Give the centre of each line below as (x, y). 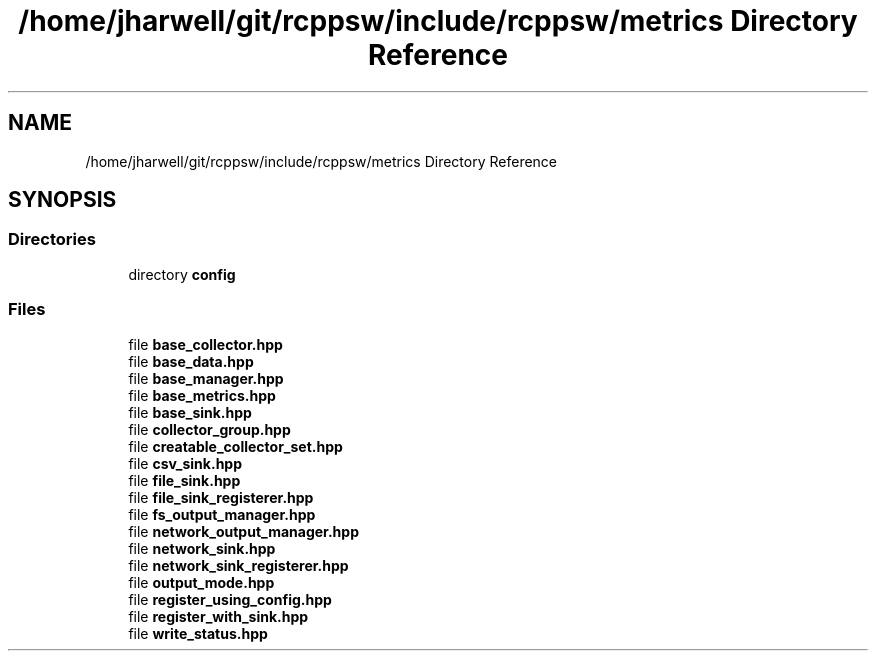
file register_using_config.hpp (230, 599)
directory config (182, 274)
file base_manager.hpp (206, 378)
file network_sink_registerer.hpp (238, 565)
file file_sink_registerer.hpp (221, 497)
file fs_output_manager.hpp (222, 514)
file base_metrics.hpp (202, 395)
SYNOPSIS (62, 200)
